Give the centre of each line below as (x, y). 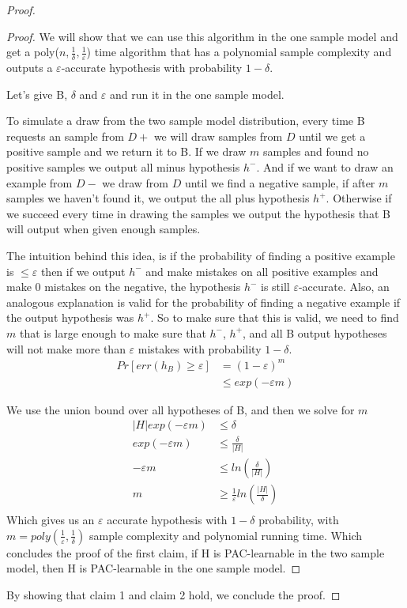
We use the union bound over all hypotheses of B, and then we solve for (181, 409)
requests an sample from (65, 136)
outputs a (30, 68)
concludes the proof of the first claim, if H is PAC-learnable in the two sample (196, 552)
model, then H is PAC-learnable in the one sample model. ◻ (154, 568)
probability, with (299, 520)
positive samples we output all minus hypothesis (123, 166)
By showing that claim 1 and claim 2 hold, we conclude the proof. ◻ (173, 595)
